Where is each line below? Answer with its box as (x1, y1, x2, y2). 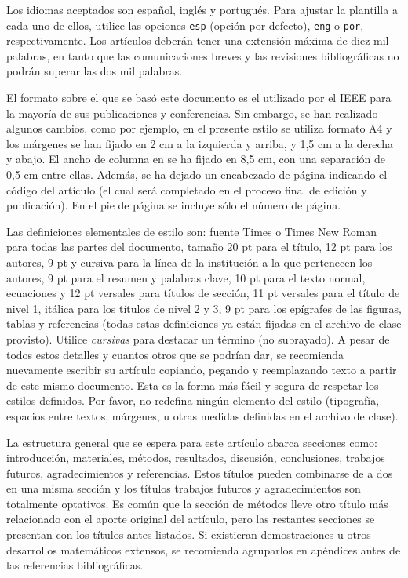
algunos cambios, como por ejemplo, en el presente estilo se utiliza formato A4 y (6, 120, 392, 136)
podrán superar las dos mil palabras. (6, 63, 183, 79)
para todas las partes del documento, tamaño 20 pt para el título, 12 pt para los (6, 238, 392, 255)
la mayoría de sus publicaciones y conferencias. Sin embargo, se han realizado (6, 104, 378, 121)
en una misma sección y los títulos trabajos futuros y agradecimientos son (6, 480, 361, 496)
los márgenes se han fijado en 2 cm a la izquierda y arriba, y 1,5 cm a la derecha (6, 135, 394, 151)
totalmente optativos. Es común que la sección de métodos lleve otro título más (6, 495, 388, 511)
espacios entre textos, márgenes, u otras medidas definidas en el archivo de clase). (6, 407, 399, 424)
